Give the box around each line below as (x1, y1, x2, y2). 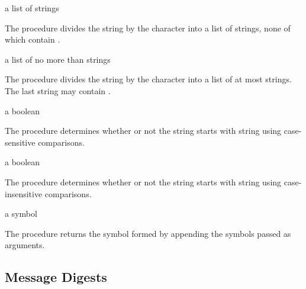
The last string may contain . (5, 84, 111, 97)
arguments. (5, 239, 45, 251)
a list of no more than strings (5, 53, 111, 65)
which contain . (5, 33, 60, 46)
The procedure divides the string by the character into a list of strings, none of (5, 21, 291, 34)
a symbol (5, 207, 37, 220)
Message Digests (5, 268, 107, 286)
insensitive (5, 187, 43, 200)
